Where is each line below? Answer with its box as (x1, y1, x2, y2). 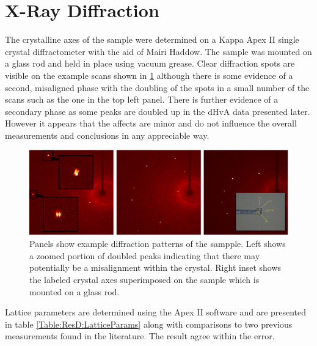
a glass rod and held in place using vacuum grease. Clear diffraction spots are (5, 57, 295, 70)
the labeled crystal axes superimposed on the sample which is (29, 273, 260, 285)
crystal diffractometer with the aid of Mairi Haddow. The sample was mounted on (5, 45, 312, 57)
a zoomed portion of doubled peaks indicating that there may (29, 249, 260, 262)
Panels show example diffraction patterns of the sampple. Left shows (29, 237, 286, 250)
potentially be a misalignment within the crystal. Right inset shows (29, 261, 282, 274)
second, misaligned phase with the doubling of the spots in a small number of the (5, 81, 310, 94)
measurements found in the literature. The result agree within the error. (5, 329, 275, 342)
